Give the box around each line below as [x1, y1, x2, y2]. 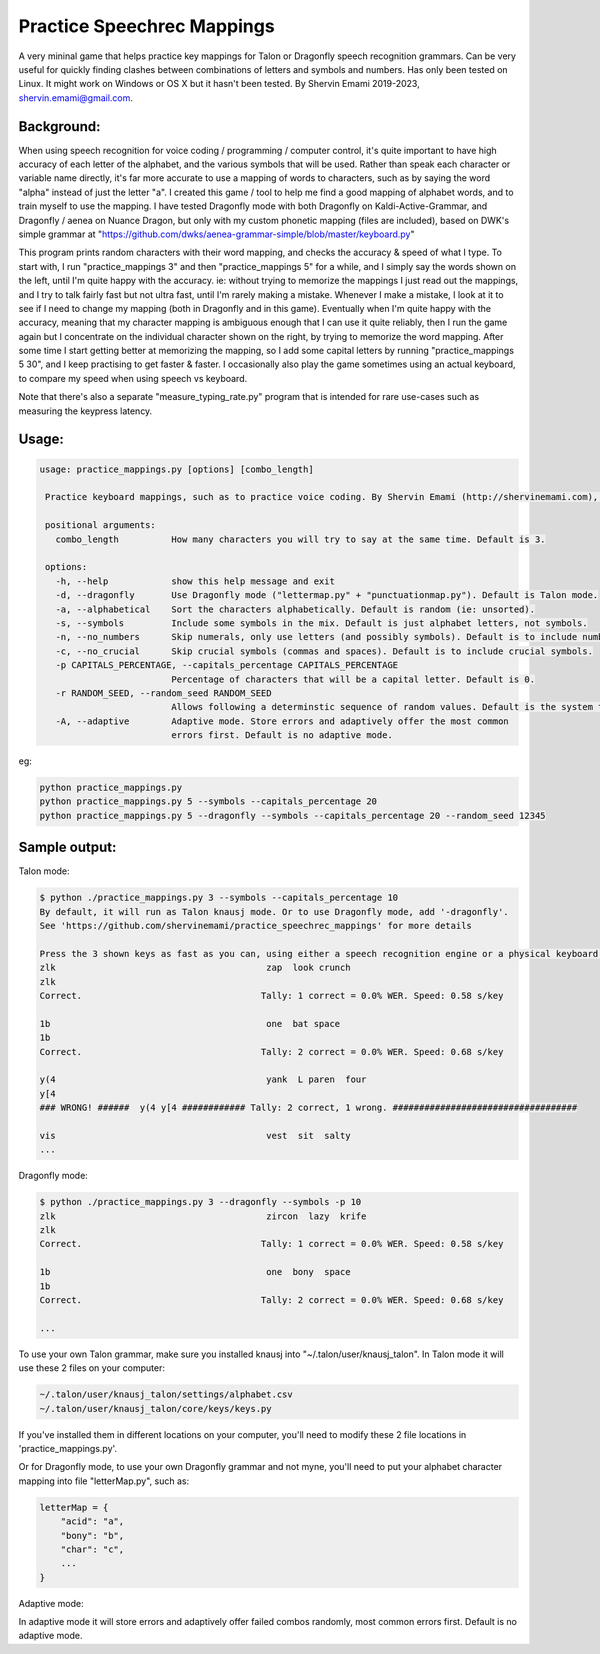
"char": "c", [60, 1543, 125, 1555]
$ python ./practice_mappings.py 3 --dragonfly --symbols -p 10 [39, 1196, 362, 1208]
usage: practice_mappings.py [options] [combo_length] [39, 463, 314, 475]
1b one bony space [39, 1266, 351, 1278]
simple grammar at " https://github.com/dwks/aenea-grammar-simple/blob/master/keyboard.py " [18, 228, 415, 240]
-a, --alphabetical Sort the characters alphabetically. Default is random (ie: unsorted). [55, 603, 535, 615]
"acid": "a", [60, 1516, 125, 1527]
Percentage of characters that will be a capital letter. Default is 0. [171, 673, 535, 685]
